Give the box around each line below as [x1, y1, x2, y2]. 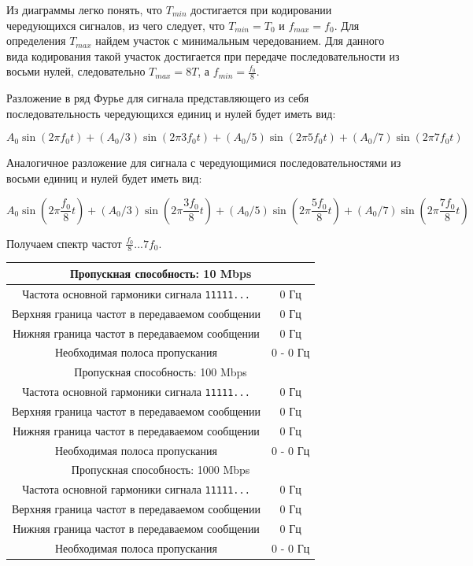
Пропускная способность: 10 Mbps [69, 265, 252, 281]
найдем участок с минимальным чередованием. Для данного [95, 32, 385, 49]
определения [6, 32, 66, 49]
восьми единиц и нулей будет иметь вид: [6, 169, 202, 186]
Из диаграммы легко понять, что [6, 2, 163, 17]
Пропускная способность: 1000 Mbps [71, 461, 250, 478]
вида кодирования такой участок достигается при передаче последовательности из [6, 47, 400, 64]
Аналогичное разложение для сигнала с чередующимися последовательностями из [6, 154, 401, 171]
